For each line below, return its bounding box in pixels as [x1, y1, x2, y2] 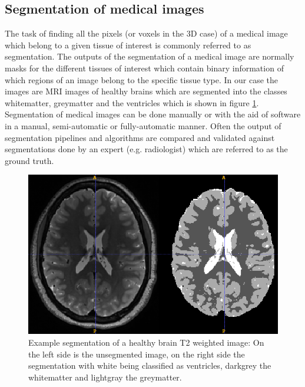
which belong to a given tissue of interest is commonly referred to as [5, 38, 251, 51]
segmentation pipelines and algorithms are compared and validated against [5, 131, 275, 143]
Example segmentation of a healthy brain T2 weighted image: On [28, 336, 264, 348]
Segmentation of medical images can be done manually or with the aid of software [5, 108, 301, 120]
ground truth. [5, 154, 54, 166]
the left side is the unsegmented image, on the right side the [28, 347, 245, 360]
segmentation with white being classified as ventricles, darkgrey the [28, 359, 271, 372]
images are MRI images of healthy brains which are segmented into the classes [5, 85, 287, 97]
